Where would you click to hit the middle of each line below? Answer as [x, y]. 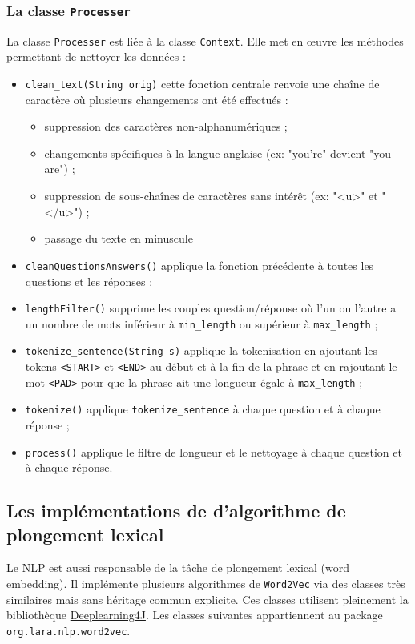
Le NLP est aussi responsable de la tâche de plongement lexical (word [178, 568]
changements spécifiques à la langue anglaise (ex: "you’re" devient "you [218, 153]
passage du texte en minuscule [119, 238]
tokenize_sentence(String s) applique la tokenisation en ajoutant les [201, 350]
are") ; [60, 169]
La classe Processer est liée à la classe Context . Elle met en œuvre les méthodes [205, 40]
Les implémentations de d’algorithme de [176, 511]
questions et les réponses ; [89, 281]
